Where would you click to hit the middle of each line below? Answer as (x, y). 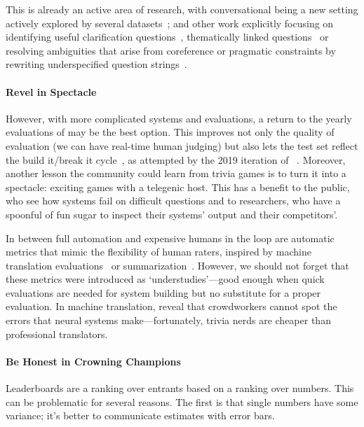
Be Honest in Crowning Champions (93, 361)
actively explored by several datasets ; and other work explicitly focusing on (170, 23)
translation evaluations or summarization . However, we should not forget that (177, 265)
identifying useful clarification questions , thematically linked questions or (167, 37)
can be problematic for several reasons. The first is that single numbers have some (182, 401)
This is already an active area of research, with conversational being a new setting (182, 9)
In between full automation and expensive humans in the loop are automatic (170, 238)
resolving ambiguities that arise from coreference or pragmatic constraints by (171, 50)
